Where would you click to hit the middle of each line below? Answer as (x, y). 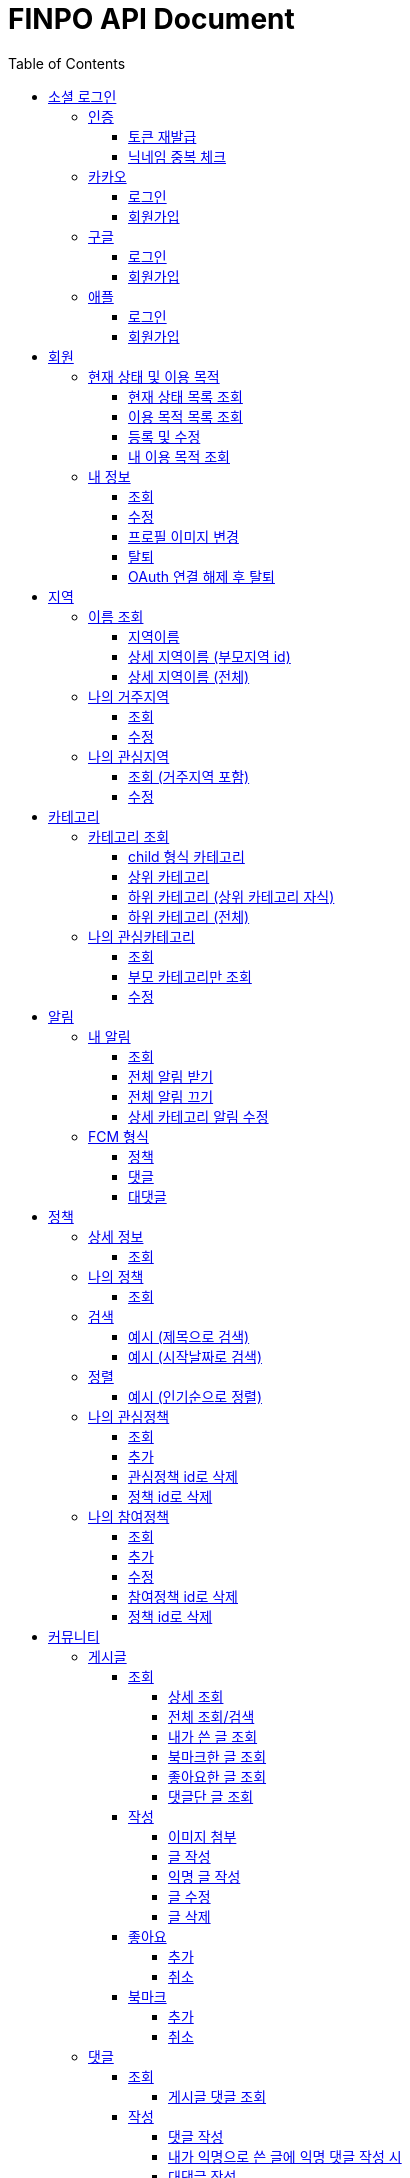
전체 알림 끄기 (171, 1096)
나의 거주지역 (129, 696)
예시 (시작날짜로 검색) (195, 1356)
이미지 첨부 (202, 1836)
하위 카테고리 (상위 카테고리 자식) (231, 896)
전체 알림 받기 (171, 1076)
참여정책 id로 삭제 (183, 1596)
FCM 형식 (118, 1136)
